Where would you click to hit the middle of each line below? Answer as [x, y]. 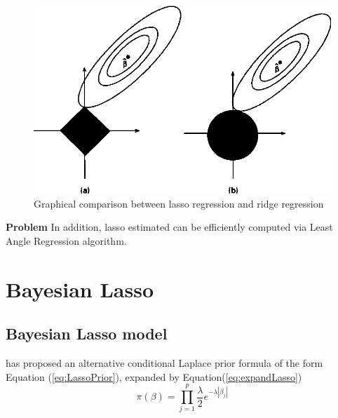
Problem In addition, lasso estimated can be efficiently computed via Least [169, 227]
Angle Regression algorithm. [66, 240]
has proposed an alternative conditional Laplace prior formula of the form [164, 363]
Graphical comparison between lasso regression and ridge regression [179, 203]
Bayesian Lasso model [87, 333]
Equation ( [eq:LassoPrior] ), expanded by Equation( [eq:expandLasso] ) [154, 376]
